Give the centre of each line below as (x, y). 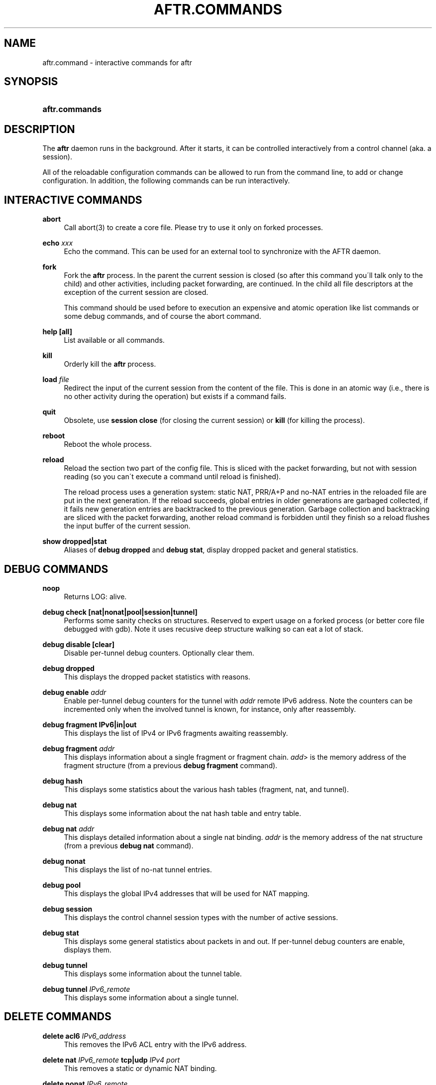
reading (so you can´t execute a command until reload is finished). (172, 477)
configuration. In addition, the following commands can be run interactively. (166, 181)
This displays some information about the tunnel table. (153, 973)
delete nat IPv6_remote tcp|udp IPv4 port (111, 1060)
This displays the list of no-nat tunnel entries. (138, 869)
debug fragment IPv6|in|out (90, 724)
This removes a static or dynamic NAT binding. (140, 1068)
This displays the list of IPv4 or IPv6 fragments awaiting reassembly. (176, 733)
